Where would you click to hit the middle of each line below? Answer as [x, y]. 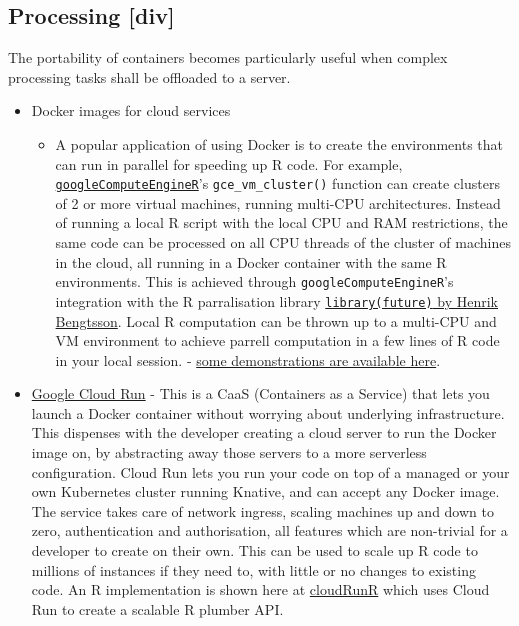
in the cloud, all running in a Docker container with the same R [251, 261]
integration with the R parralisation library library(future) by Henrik [276, 300]
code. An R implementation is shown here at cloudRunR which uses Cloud [260, 589]
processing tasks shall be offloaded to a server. [149, 76]
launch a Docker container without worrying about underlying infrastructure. [268, 412]
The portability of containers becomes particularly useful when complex [228, 57]
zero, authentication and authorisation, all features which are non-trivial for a [269, 530]
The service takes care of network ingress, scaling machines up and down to [262, 510]
